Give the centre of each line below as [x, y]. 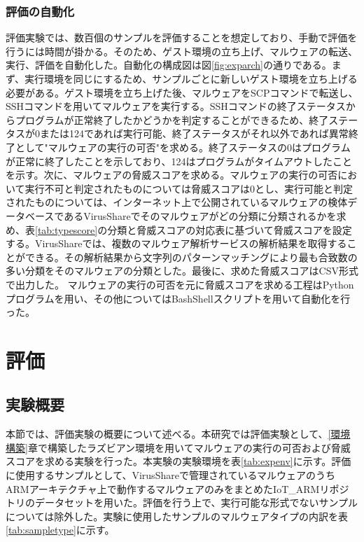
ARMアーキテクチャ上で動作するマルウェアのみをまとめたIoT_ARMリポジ [177, 488]
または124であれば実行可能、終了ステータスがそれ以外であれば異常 [194, 133]
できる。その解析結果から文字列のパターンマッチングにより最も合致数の [191, 257]
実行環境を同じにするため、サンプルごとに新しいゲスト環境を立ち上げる [191, 78]
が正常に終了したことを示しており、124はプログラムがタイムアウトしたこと [179, 161]
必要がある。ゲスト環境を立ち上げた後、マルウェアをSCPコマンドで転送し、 [182, 92]
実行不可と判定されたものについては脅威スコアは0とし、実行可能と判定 [189, 188]
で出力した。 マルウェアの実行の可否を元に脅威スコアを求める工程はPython [180, 284]
